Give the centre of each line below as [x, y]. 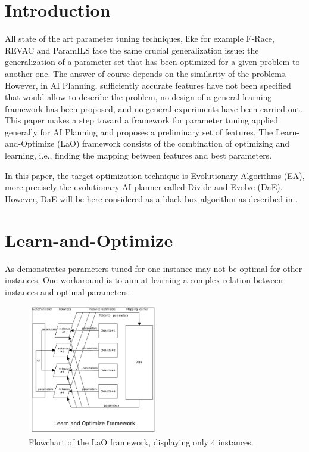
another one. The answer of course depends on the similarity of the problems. [146, 73]
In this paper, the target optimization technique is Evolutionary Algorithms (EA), [155, 175]
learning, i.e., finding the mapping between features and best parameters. [138, 155]
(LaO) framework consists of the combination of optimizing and [173, 143]
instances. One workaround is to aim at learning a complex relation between [144, 280]
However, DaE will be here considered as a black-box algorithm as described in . [152, 198]
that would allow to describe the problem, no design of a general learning [138, 97]
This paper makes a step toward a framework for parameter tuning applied [142, 120]
